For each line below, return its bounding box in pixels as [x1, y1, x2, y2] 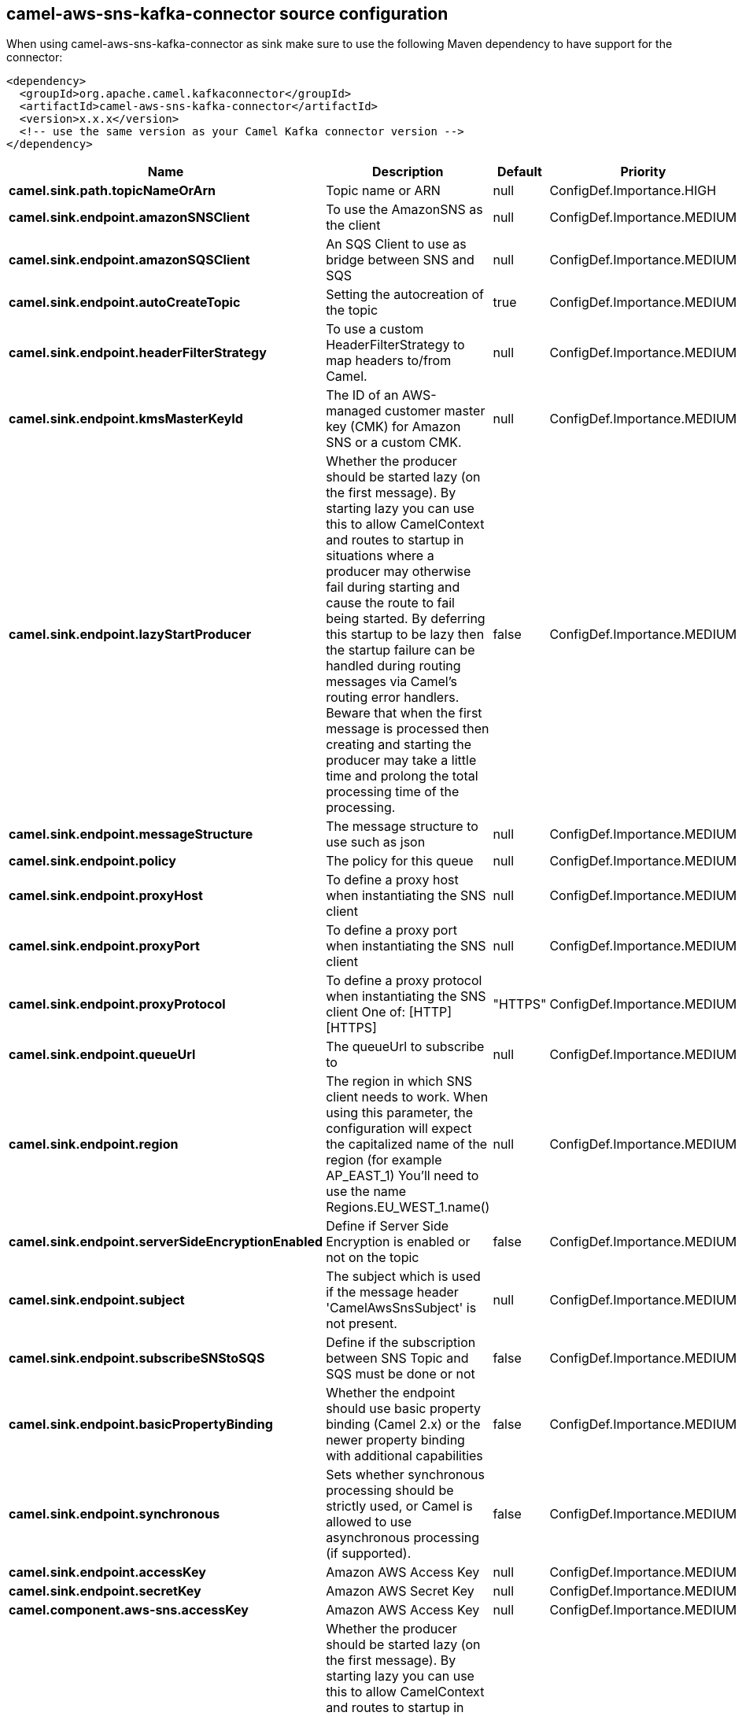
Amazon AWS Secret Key [326, 1583, 474, 1600]
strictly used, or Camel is [326, 1498, 473, 1515]
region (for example [326, 1152, 442, 1168]
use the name [326, 1183, 407, 1200]
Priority [620, 164, 666, 180]
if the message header [326, 1284, 459, 1301]
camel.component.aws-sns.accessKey [9, 1602, 249, 1618]
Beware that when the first [326, 705, 482, 721]
